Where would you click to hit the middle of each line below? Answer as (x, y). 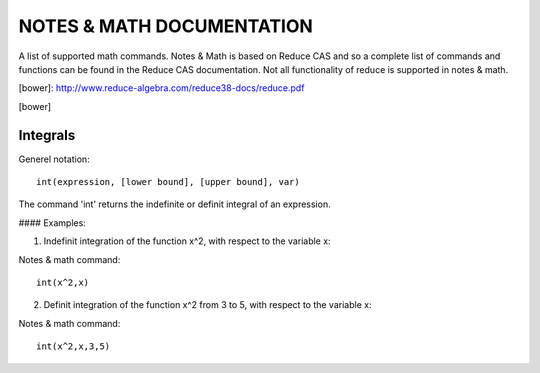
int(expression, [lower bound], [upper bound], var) (168, 182)
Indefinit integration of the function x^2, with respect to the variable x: (187, 241)
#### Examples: (52, 222)
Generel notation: (54, 159)
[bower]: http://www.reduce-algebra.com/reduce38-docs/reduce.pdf (161, 88)
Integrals (47, 135)
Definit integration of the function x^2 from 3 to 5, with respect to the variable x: (207, 305)
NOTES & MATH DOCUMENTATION (166, 26)
